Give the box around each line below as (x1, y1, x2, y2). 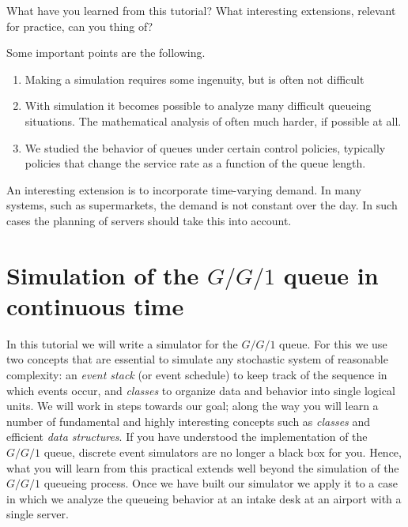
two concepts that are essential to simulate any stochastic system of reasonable (6, 351, 388, 367)
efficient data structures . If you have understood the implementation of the (6, 428, 368, 445)
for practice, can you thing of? (6, 17, 153, 34)
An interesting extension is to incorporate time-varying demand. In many (6, 181, 361, 198)
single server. (6, 506, 69, 522)
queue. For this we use (279, 335, 387, 352)
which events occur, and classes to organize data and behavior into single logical (6, 382, 395, 398)
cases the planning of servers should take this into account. (6, 212, 292, 228)
